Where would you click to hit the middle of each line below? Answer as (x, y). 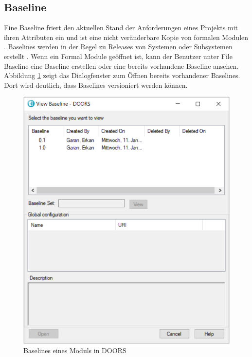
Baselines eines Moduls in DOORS (75, 350)
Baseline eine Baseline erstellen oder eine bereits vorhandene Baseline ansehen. (121, 66)
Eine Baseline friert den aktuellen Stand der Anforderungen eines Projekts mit (121, 28)
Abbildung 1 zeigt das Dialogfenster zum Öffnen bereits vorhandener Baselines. (122, 75)
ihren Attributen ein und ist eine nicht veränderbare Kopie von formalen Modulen (126, 37)
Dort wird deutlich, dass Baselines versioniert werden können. (96, 85)
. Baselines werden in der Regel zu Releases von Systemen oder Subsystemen (118, 47)
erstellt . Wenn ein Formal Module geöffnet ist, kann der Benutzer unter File (118, 56)
